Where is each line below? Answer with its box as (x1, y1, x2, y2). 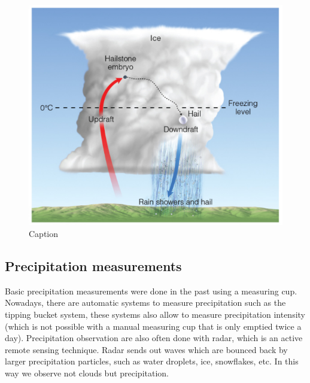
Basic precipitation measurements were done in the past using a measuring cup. (5, 284, 297, 297)
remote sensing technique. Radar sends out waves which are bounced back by (5, 343, 288, 355)
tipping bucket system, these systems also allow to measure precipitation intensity (5, 308, 305, 320)
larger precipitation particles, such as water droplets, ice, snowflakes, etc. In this (5, 355, 299, 367)
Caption (29, 227, 59, 239)
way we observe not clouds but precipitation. (5, 366, 169, 379)
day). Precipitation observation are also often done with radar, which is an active (5, 332, 303, 344)
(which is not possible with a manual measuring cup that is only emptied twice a (5, 320, 302, 332)
